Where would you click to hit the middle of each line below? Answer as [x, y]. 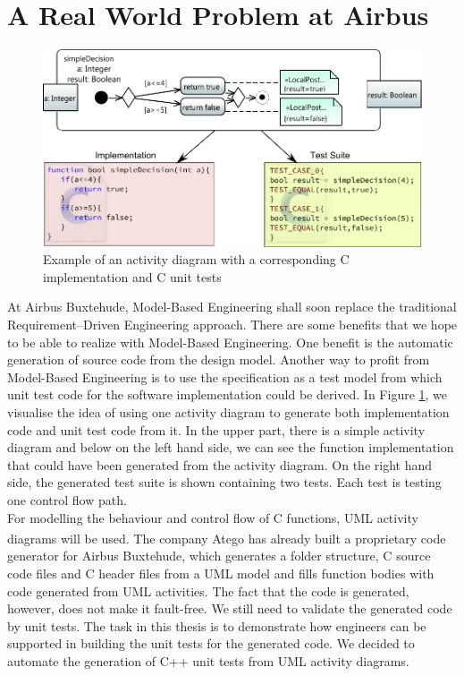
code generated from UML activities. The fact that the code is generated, [208, 590]
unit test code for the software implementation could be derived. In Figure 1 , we [228, 394]
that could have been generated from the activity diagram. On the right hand [220, 464]
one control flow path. [67, 499]
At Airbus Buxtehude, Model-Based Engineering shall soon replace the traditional [232, 307]
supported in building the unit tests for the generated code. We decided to [211, 643]
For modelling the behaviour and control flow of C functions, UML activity [213, 517]
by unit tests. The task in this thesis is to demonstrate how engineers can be [217, 625]
